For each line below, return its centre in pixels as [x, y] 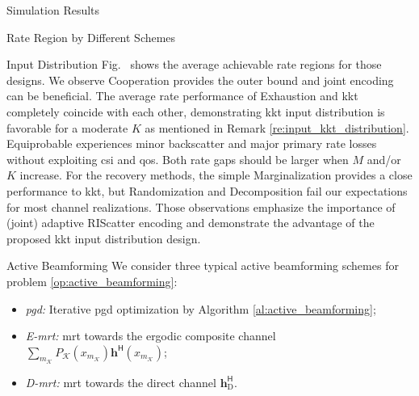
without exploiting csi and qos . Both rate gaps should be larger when [178, 159]
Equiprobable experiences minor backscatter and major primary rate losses [192, 143]
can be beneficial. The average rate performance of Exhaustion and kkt [182, 96]
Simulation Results [53, 10]
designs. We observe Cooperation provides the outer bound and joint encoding [200, 80]
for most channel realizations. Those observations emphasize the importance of [201, 206]
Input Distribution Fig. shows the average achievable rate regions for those [194, 64]
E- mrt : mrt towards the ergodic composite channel [151, 336]
